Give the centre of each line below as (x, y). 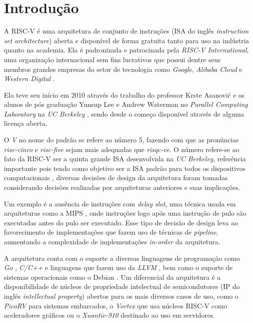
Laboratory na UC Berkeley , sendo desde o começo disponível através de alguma (124, 113)
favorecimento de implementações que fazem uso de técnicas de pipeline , (111, 232)
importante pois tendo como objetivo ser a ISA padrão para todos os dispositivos (125, 168)
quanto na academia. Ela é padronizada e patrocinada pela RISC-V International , (126, 50)
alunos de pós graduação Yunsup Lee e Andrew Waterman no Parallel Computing (126, 104)
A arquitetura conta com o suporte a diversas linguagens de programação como (122, 258)
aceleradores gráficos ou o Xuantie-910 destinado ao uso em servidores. (109, 315)
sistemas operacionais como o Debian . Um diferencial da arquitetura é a (112, 277)
